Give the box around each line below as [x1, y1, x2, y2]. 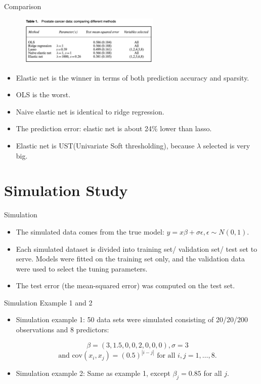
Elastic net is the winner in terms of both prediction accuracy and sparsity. [16, 72, 249, 83]
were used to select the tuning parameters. [16, 263, 148, 274]
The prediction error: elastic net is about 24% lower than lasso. [16, 123, 212, 134]
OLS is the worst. [16, 89, 71, 100]
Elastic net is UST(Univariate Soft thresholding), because [16, 140, 195, 150]
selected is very [203, 140, 250, 150]
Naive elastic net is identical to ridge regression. [16, 106, 164, 117]
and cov [58, 352, 82, 360]
